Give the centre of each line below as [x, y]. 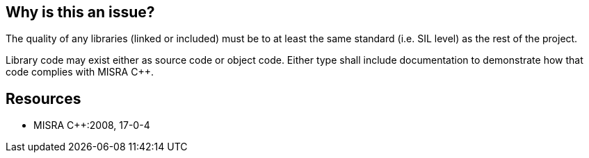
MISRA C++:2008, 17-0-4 [92, 125]
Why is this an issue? [80, 12]
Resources [43, 98]
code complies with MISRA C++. [80, 72]
